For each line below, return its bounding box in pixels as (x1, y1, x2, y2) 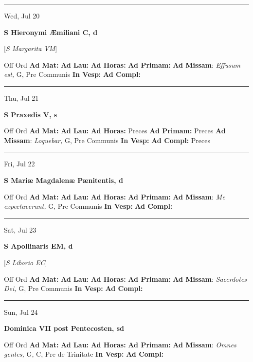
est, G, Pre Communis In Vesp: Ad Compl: (4, 69, 141, 79)
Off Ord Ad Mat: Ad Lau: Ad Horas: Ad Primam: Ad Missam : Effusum (4, 59, 240, 70)
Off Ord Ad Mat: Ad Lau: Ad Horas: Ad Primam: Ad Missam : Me (4, 191, 225, 201)
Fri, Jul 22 (4, 159, 35, 169)
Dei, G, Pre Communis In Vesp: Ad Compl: (4, 283, 143, 293)
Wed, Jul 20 (4, 11, 40, 20)
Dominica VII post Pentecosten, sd (4, 323, 124, 333)
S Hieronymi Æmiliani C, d (4, 27, 98, 37)
